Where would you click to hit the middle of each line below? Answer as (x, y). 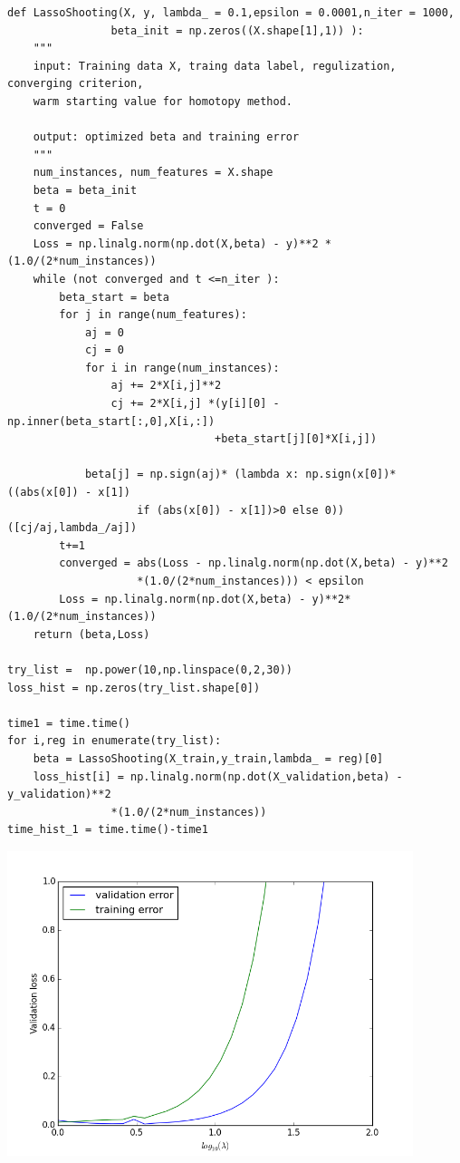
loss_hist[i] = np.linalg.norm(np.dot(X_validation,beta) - (218, 776)
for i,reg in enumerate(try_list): (115, 741)
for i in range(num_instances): (182, 368)
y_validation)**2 (59, 795)
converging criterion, (76, 84)
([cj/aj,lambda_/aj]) (72, 528)
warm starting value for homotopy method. (163, 101)
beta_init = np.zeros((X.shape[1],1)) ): (237, 30)
